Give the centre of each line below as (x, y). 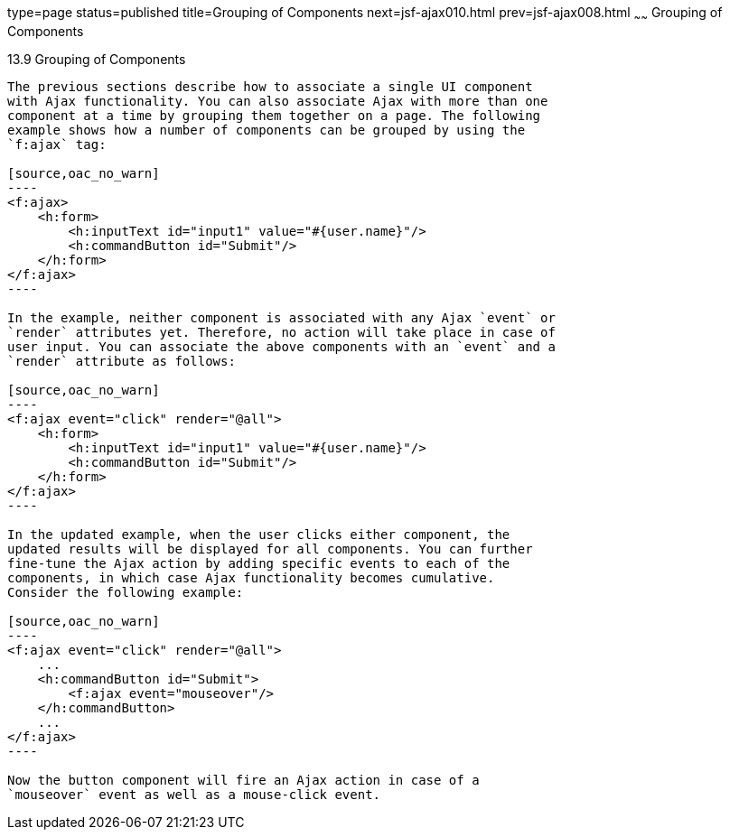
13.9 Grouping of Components (97, 59)
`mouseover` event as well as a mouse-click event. (194, 794)
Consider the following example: (126, 592)
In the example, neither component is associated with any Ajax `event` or (281, 317)
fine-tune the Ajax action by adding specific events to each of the (259, 563)
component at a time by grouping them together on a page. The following (274, 115)
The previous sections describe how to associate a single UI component (270, 86)
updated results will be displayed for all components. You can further (270, 549)
